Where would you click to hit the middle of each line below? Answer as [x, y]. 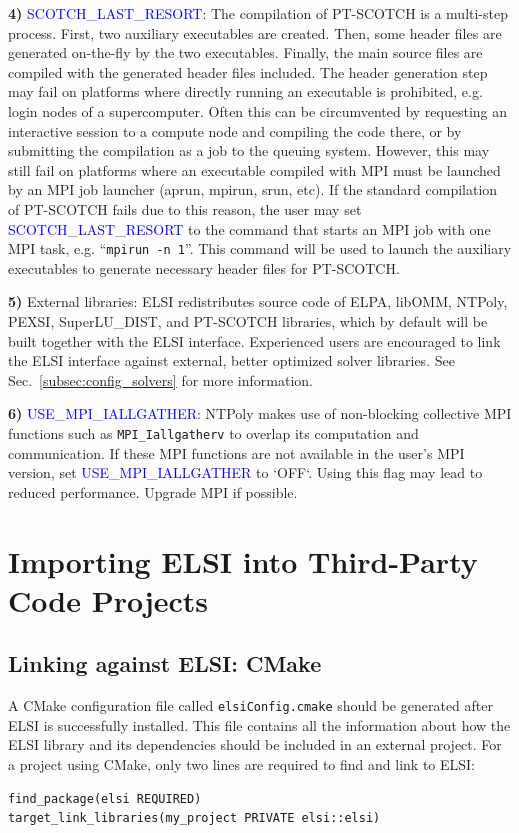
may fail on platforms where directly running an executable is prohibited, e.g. [245, 91]
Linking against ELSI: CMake [165, 663]
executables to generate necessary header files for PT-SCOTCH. [204, 267]
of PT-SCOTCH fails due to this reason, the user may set [185, 208]
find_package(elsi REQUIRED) [105, 798]
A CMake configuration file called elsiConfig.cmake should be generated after [250, 705]
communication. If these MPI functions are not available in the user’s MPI [236, 452]
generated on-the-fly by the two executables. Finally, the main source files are [245, 52]
